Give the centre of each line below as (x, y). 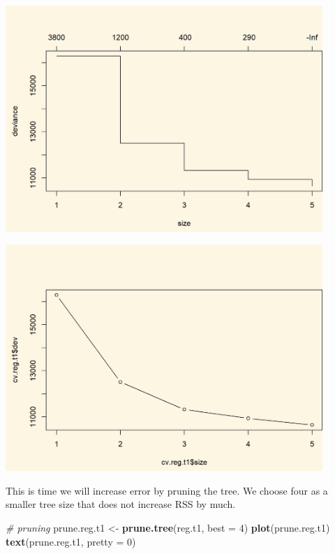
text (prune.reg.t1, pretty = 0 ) (71, 541)
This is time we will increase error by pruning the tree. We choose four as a (167, 490)
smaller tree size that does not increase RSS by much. (121, 504)
